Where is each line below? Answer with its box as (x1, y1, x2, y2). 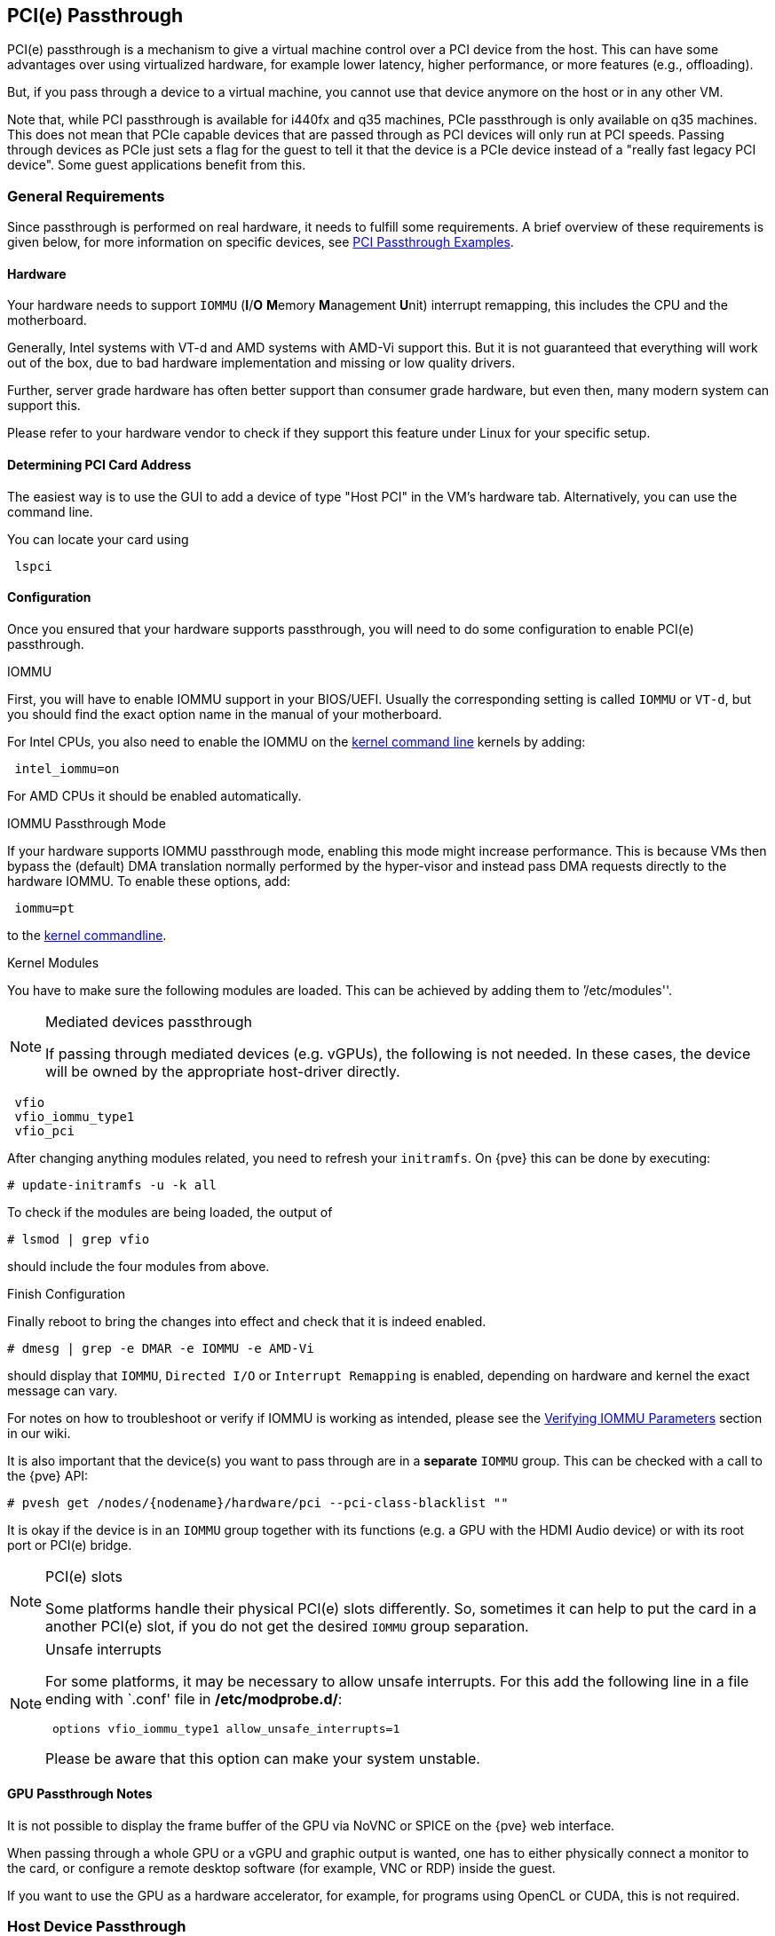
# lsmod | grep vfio (7, 1231, 150, 1246)
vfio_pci (14, 1123, 75, 1138)
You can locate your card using (7, 531, 189, 547)
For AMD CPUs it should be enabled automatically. (7, 787, 302, 803)
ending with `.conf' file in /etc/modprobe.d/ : (45, 1689, 343, 1708)
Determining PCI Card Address (7, 457, 192, 472)
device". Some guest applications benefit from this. (7, 157, 306, 173)
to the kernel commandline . (7, 927, 167, 943)
